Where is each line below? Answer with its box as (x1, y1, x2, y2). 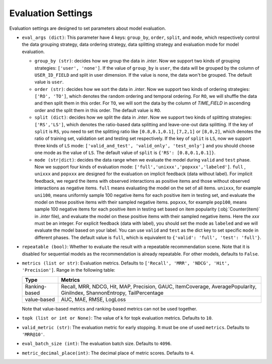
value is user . (34, 79, 64, 85)
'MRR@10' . (22, 331, 45, 337)
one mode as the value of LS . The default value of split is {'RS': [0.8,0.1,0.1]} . (34, 149, 216, 156)
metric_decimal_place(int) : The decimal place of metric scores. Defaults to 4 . (22, 350, 195, 356)
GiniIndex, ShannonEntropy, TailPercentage (60, 289, 164, 296)
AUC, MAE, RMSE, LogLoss (60, 296, 126, 303)
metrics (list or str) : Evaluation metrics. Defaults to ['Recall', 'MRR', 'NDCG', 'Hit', (22, 260, 230, 266)
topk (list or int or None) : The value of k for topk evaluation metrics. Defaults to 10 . (22, 315, 213, 321)
